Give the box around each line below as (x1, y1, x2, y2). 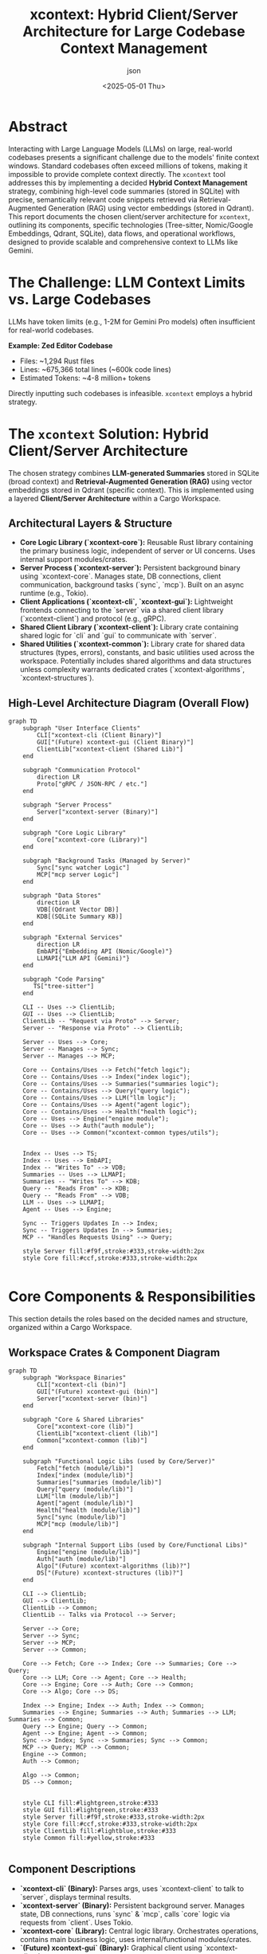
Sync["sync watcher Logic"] (37, 864, 130, 872)
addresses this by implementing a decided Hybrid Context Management (8, 178, 248, 187)
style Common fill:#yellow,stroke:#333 (22, 1834, 155, 1842)
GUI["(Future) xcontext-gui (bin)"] (37, 1387, 159, 1395)
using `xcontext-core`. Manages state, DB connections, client (19, 571, 222, 581)
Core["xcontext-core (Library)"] (37, 836, 148, 844)
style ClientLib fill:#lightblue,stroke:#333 (22, 1826, 177, 1834)
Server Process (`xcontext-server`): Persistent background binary (19, 563, 241, 573)
